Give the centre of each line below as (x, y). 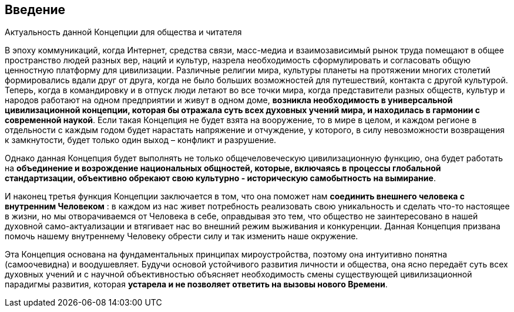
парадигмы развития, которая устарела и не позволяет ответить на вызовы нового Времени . (196, 284)
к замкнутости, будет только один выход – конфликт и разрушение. (141, 140)
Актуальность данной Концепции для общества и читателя (123, 32)
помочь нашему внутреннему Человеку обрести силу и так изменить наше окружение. (182, 236)
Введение (35, 10)
